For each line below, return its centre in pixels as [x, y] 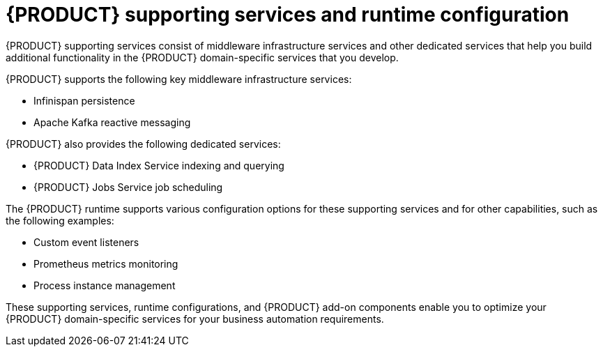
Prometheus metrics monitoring [106, 263]
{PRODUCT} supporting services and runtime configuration [288, 15]
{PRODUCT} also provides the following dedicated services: [143, 144]
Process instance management [105, 285]
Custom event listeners [86, 242]
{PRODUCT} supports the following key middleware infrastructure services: [179, 79]
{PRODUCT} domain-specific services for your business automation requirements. [195, 319]
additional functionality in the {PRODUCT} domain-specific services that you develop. [202, 57]
